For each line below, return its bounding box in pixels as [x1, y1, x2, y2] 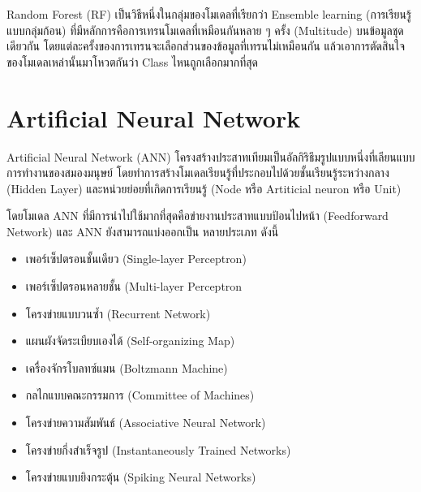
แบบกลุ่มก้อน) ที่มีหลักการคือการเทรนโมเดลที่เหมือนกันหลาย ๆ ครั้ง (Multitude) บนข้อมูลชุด [6, 21, 404, 38]
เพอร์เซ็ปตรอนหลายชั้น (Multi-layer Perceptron [25, 278, 243, 295]
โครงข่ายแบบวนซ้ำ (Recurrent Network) [25, 304, 211, 322]
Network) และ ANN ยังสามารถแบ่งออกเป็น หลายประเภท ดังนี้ [6, 222, 279, 240]
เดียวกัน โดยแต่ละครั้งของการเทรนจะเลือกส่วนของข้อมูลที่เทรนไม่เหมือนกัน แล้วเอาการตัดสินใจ [6, 37, 406, 54]
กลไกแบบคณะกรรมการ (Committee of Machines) [25, 386, 255, 404]
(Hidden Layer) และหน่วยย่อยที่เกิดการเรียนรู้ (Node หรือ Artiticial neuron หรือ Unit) [6, 179, 402, 196]
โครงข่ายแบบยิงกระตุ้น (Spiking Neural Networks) [25, 468, 256, 486]
